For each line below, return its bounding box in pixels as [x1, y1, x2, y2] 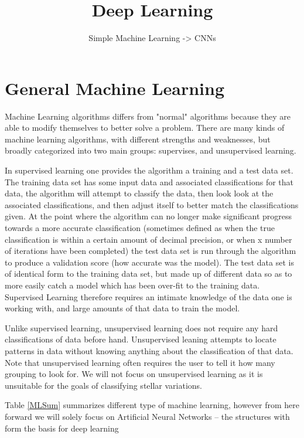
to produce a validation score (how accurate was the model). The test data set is [5, 256, 294, 268]
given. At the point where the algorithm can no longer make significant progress [5, 210, 292, 222]
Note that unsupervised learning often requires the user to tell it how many [5, 356, 275, 368]
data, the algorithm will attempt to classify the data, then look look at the [5, 187, 274, 199]
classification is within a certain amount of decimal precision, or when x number [5, 233, 292, 245]
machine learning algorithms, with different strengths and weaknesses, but [5, 133, 271, 145]
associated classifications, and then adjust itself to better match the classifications [5, 198, 299, 210]
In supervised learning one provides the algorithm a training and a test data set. [5, 164, 293, 176]
